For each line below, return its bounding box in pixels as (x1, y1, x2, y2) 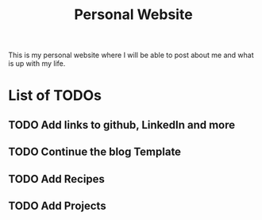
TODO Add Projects (8, 199, 106, 212)
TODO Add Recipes (8, 172, 106, 186)
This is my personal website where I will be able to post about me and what (8, 50, 254, 60)
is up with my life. (8, 59, 66, 68)
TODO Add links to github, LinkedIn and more (8, 118, 236, 132)
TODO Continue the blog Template (8, 145, 181, 159)
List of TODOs (8, 87, 102, 105)
